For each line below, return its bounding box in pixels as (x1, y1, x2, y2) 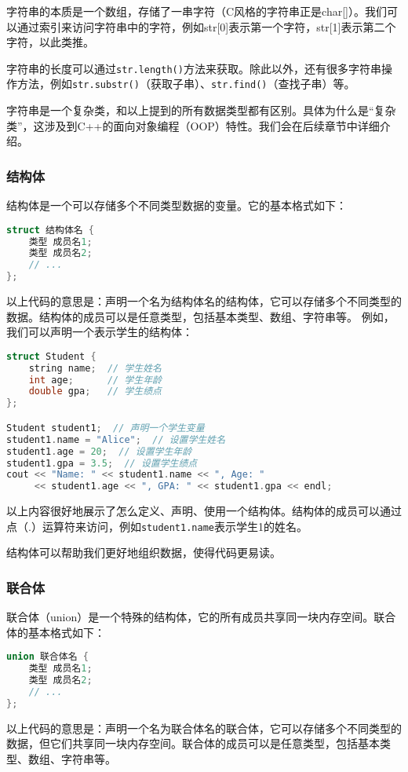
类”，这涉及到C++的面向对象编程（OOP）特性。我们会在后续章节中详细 (6, 117, 380, 134)
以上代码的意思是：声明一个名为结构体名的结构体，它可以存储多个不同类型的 (6, 293, 402, 309)
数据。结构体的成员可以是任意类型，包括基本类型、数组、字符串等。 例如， (6, 308, 395, 324)
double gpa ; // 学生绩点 (28, 386, 162, 397)
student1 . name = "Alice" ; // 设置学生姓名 (6, 434, 226, 445)
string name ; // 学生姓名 (28, 362, 162, 374)
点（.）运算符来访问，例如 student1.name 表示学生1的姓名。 (6, 518, 308, 534)
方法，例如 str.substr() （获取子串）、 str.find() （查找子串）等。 (16, 75, 355, 92)
